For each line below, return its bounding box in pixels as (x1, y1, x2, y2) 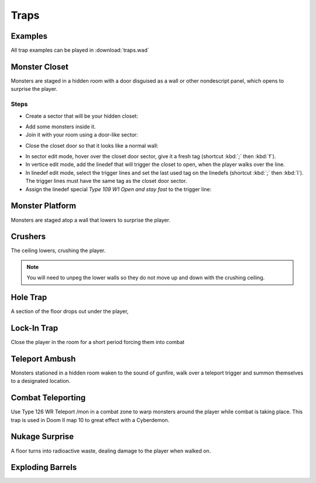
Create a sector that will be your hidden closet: (25, 112, 139, 120)
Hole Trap (11, 292, 47, 302)
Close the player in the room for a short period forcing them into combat (11, 339, 185, 346)
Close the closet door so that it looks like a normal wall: (25, 142, 159, 149)
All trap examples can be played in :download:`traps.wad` (11, 47, 149, 54)
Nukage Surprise (11, 431, 74, 442)
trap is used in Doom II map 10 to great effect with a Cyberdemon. (11, 416, 170, 423)
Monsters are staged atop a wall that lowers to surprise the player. (11, 216, 171, 223)
